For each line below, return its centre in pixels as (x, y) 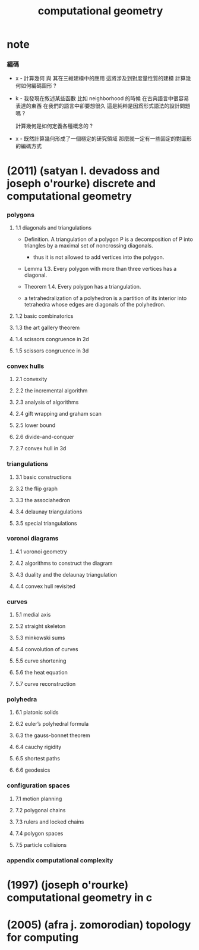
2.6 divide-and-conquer (45, 437)
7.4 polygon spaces (39, 833)
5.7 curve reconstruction (45, 684)
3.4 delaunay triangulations (49, 512)
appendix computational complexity (60, 860)
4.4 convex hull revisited (45, 586)
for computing (43, 938)
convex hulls (26, 366)
